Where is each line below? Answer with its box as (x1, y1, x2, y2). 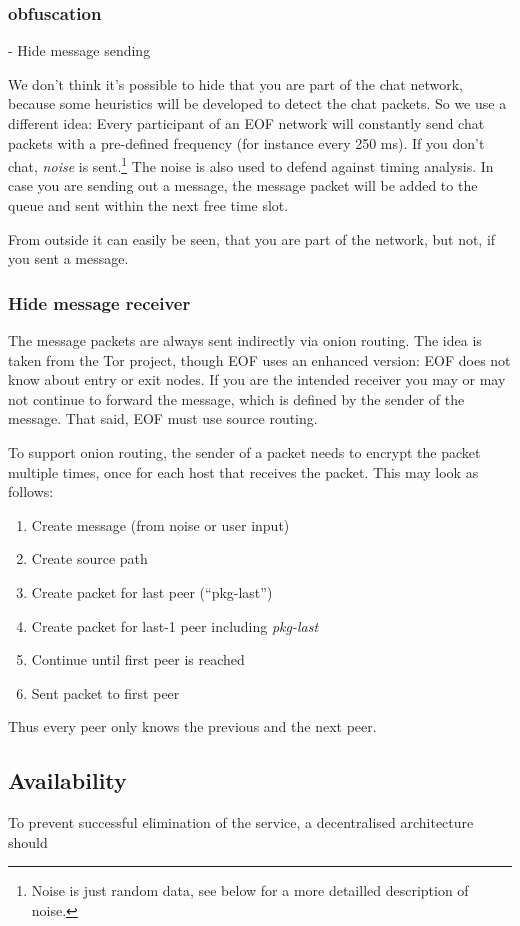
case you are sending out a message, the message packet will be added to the (8, 175, 478, 196)
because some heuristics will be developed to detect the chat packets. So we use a (8, 93, 507, 114)
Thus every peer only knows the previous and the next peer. (8, 716, 377, 737)
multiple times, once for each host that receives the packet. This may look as (8, 461, 479, 482)
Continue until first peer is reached (31, 649, 245, 670)
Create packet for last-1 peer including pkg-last (31, 615, 319, 636)
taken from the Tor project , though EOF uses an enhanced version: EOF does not (8, 349, 511, 370)
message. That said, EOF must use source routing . (8, 408, 318, 429)
